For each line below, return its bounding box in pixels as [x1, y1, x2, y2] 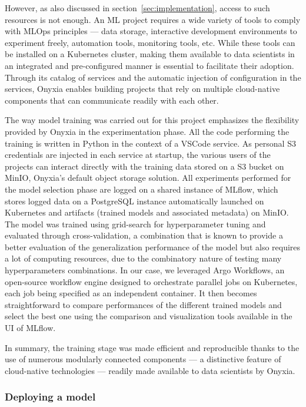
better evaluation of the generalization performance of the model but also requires [5, 240, 301, 253]
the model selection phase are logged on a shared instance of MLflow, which [5, 183, 278, 195]
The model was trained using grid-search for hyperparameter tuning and [5, 217, 266, 230]
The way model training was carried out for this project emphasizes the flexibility [5, 114, 300, 126]
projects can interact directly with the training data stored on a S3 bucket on [5, 160, 284, 172]
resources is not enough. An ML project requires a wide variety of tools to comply [5, 13, 301, 25]
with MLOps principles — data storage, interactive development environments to [5, 25, 297, 37]
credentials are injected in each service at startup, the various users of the [5, 148, 271, 161]
